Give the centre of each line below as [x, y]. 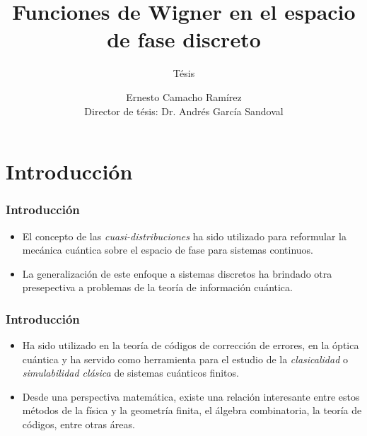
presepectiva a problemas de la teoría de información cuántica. [157, 287]
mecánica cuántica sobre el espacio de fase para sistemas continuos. [168, 250]
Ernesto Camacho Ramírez [184, 96]
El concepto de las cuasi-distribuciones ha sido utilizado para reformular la [184, 236]
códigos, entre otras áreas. [78, 424]
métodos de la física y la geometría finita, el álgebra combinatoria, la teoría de [192, 410]
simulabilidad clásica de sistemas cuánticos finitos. [130, 373]
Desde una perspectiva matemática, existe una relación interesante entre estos [191, 396]
